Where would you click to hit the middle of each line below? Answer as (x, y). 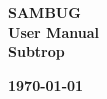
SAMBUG (44, 12)
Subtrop (36, 51)
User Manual (53, 31)
